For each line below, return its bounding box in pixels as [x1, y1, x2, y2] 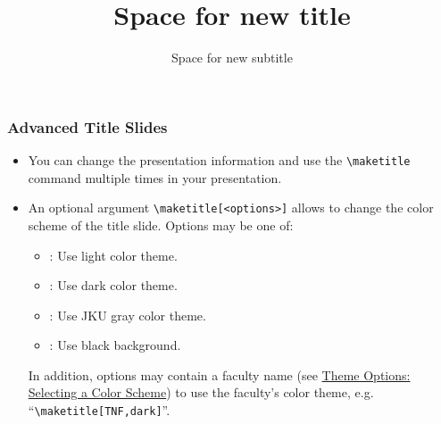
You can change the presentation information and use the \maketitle [28, 151, 411, 170]
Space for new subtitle [171, 48, 293, 67]
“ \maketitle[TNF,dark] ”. [28, 401, 171, 420]
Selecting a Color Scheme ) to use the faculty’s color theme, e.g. [28, 383, 374, 402]
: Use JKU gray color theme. [49, 305, 206, 324]
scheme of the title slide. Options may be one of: [28, 215, 294, 234]
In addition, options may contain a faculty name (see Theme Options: [28, 365, 411, 384]
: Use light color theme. [49, 245, 178, 264]
